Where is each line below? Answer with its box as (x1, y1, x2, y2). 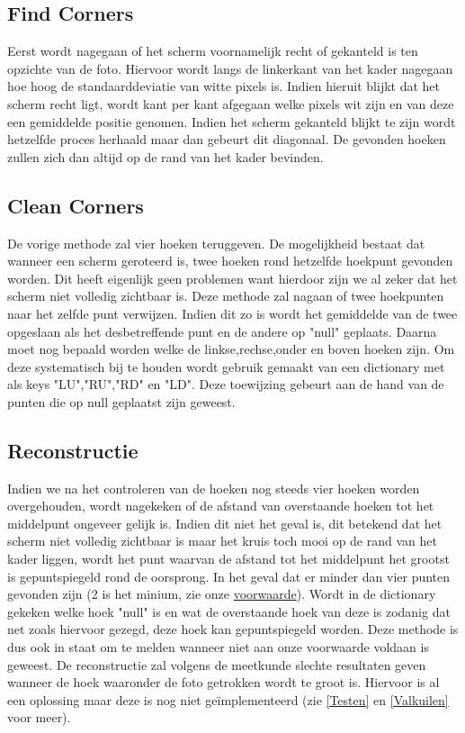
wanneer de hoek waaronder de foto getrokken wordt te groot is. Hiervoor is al (7, 673, 440, 692)
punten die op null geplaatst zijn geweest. (7, 392, 236, 411)
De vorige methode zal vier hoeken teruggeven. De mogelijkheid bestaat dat (7, 233, 425, 252)
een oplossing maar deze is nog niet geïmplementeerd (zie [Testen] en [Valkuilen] (7, 690, 449, 709)
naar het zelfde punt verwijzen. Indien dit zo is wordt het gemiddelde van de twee (7, 303, 458, 322)
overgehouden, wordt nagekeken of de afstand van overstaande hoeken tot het (7, 496, 434, 515)
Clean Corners (7, 191, 144, 219)
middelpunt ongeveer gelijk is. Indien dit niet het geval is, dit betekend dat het (7, 513, 443, 532)
